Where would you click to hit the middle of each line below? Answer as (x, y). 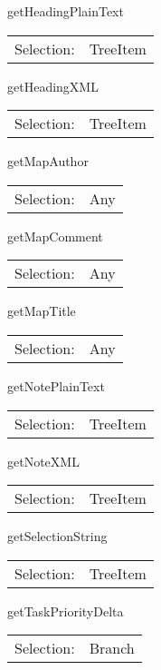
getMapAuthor (48, 161)
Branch (112, 648)
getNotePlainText (56, 385)
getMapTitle (42, 311)
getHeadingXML (53, 86)
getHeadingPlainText (66, 11)
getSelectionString (57, 536)
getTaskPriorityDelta (66, 611)
